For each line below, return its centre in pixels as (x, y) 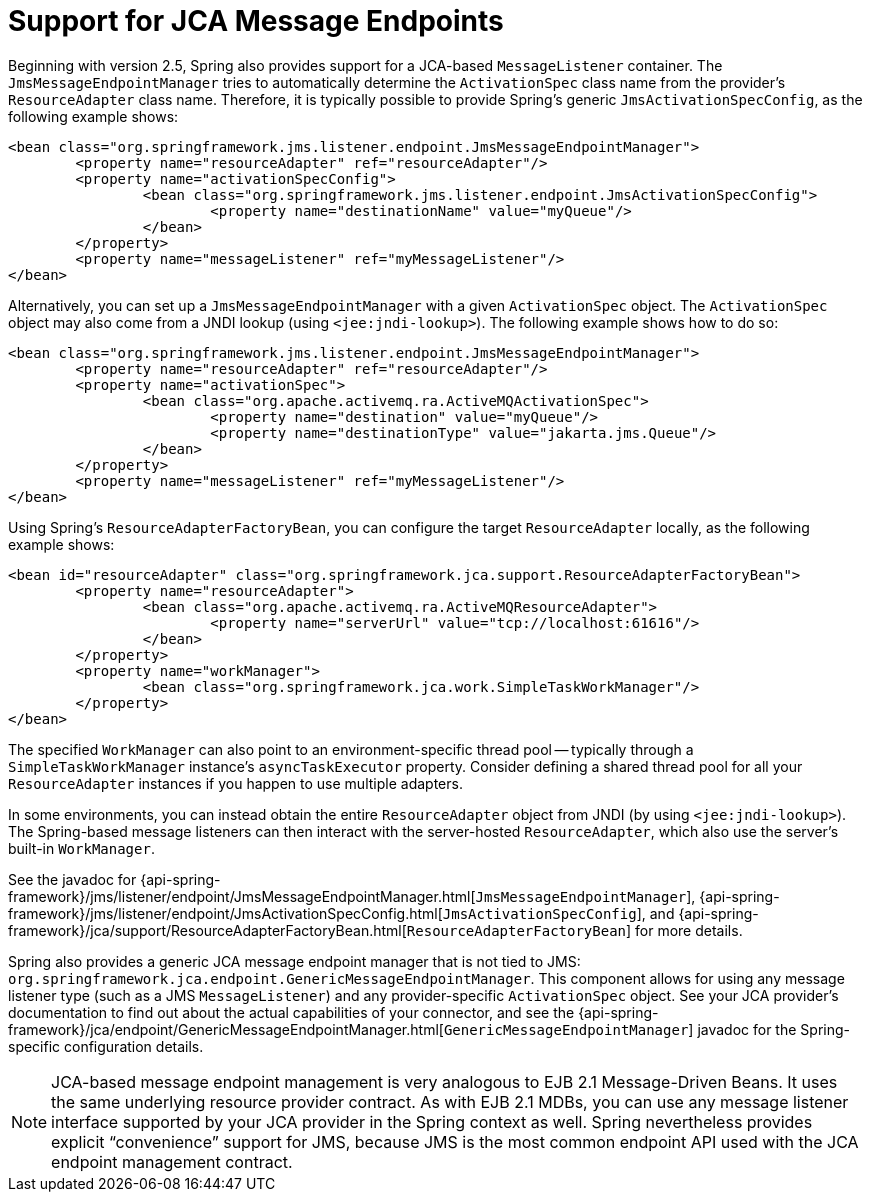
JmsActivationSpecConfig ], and (558, 913)
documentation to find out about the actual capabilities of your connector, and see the (291, 1012)
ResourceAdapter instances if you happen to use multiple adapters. (235, 783)
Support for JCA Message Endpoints (256, 21)
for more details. (689, 930)
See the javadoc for (72, 879)
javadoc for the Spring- (773, 1029)
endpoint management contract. (172, 1161)
